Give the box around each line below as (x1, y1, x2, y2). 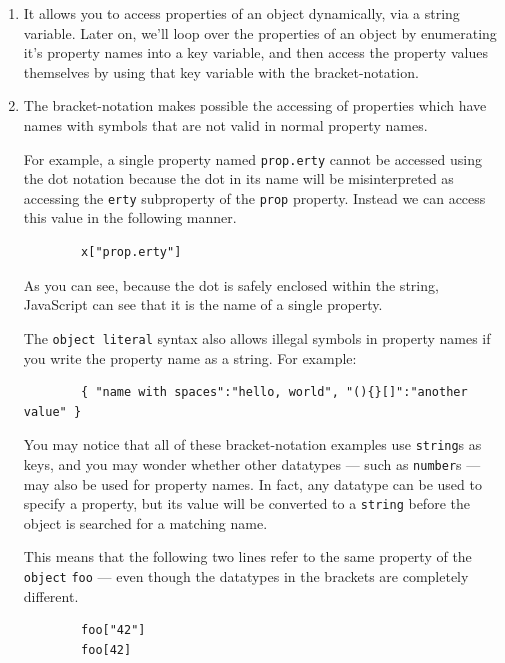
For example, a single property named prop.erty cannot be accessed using (23, 148, 483, 169)
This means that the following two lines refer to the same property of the (23, 546, 472, 567)
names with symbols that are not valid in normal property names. (23, 114, 428, 135)
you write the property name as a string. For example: (23, 347, 357, 368)
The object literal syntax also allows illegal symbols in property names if (23, 327, 491, 348)
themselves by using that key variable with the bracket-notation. (23, 61, 419, 82)
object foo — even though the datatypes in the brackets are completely (23, 566, 469, 587)
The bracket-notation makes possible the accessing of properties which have (23, 95, 487, 116)
